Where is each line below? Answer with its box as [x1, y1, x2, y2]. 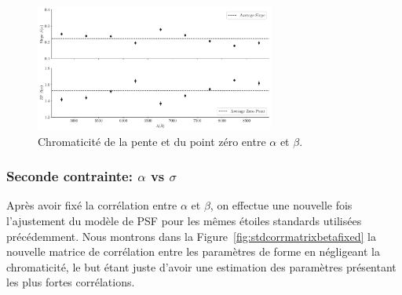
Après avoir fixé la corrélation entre [6, 197, 177, 213]
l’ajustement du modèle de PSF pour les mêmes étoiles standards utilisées [6, 212, 362, 228]
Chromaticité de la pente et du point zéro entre [38, 133, 266, 149]
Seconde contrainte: [6, 166, 133, 186]
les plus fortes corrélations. [6, 274, 135, 290]
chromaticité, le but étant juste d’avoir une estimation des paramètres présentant [6, 258, 397, 275]
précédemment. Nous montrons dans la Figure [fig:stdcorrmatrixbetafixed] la [6, 228, 376, 244]
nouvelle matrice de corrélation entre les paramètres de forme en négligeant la [6, 243, 380, 260]
